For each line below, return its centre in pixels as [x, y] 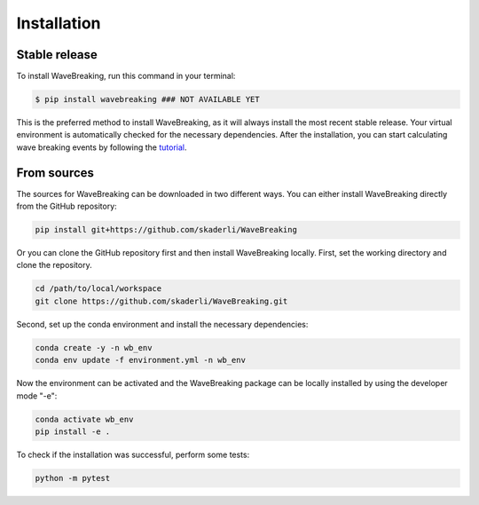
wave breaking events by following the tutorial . [102, 147]
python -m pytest [73, 478]
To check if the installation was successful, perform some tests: [133, 454]
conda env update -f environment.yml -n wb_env [140, 360]
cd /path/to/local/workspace [98, 289]
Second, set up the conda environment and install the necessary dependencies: [162, 324]
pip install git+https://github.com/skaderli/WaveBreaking [166, 230]
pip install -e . [73, 431]
